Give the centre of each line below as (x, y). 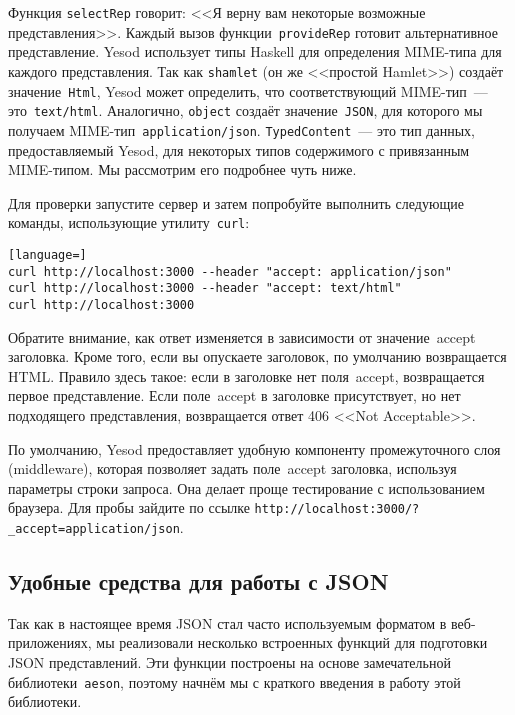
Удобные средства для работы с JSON (198, 581)
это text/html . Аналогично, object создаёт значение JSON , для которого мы (245, 110)
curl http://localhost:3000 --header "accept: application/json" (230, 271)
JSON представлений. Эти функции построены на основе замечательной (229, 662)
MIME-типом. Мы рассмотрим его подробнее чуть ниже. (182, 169)
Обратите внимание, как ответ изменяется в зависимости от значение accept (242, 336)
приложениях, (50, 642)
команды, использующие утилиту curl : (129, 222)
